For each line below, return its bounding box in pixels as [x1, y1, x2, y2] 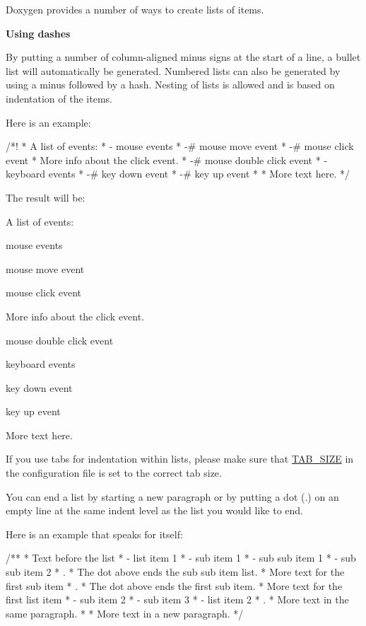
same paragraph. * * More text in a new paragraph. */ [6, 605, 244, 620]
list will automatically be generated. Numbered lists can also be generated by [6, 63, 341, 78]
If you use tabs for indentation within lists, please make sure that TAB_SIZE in [6, 451, 354, 466]
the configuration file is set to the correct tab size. [6, 465, 222, 480]
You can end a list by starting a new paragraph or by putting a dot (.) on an [6, 489, 339, 504]
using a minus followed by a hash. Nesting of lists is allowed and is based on [6, 77, 335, 92]
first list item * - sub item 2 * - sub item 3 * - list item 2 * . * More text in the [6, 592, 349, 607]
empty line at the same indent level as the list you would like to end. [6, 503, 303, 518]
